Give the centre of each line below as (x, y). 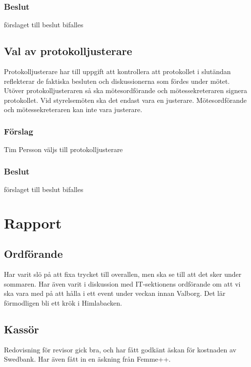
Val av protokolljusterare (68, 51)
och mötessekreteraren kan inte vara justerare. (73, 109)
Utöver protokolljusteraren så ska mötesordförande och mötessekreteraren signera (125, 90)
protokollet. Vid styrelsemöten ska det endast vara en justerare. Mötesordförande (125, 100)
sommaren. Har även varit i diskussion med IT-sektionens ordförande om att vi (122, 283)
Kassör (21, 329)
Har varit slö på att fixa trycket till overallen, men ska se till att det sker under (123, 274)
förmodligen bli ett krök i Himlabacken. (63, 302)
